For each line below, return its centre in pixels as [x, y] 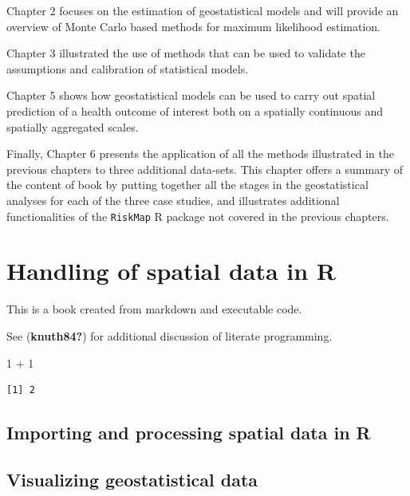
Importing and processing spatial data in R [189, 433]
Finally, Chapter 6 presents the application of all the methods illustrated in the [200, 154]
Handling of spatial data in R [171, 271]
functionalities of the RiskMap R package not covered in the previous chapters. [198, 216]
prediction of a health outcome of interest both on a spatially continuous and [195, 110]
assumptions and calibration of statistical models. [128, 68]
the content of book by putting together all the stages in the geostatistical [187, 185]
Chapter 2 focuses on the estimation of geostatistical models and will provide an [203, 10]
